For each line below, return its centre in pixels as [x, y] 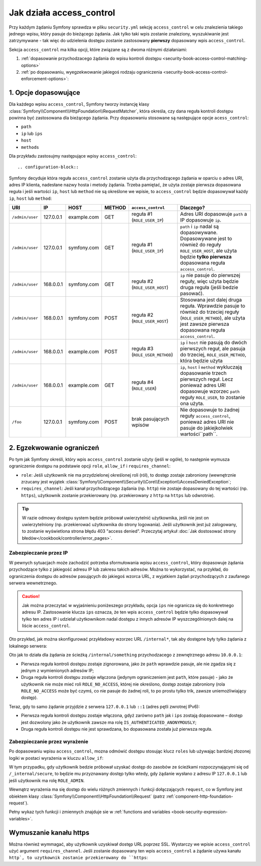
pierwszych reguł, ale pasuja [213, 349]
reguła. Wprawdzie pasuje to [213, 306]
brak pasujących [150, 419]
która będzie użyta [201, 361]
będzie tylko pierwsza [206, 257]
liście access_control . [46, 625]
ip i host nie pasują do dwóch [213, 343]
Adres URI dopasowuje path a [214, 214]
